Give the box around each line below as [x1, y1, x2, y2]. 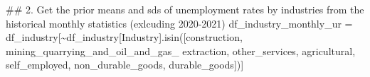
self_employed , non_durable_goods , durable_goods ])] [6, 57, 244, 72]
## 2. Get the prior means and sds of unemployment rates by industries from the [6, 2, 364, 16]
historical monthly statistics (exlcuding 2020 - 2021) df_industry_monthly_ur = [6, 16, 353, 30]
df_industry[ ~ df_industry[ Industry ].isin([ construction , [6, 30, 243, 45]
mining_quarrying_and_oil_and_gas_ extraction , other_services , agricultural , [6, 43, 356, 58]
